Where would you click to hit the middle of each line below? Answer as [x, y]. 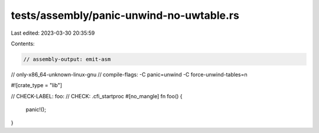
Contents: [23, 44]
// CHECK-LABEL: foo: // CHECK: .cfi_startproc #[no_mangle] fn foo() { [97, 96]
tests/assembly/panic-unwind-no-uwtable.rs [125, 15]
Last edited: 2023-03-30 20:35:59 [53, 33]
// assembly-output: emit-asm [67, 59]
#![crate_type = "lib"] [36, 85]
